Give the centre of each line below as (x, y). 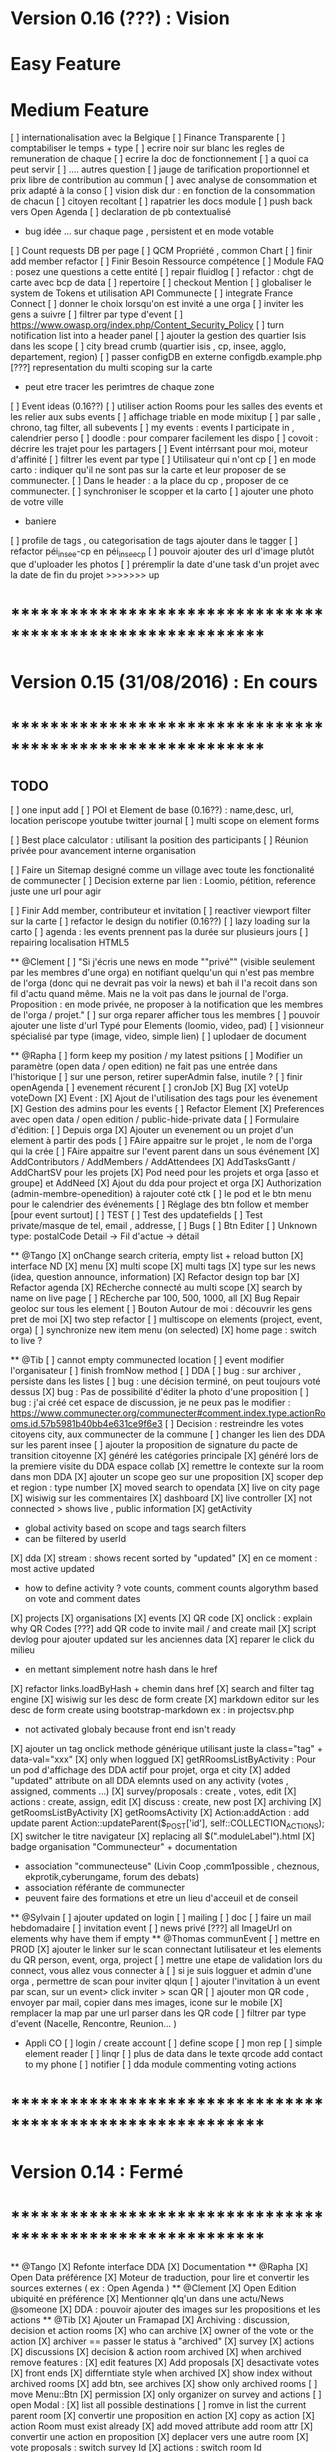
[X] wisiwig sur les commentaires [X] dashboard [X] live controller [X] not (161, 1498)
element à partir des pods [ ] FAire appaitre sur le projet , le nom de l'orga (161, 1141)
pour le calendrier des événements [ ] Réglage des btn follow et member (159, 1204)
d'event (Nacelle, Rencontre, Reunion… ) (93, 2024)
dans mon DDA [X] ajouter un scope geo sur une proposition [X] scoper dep (167, 1477)
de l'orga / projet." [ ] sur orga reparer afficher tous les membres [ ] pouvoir (165, 1015)
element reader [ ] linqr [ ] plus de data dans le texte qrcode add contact (173, 2054)
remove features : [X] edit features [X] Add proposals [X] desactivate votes (165, 2362)
